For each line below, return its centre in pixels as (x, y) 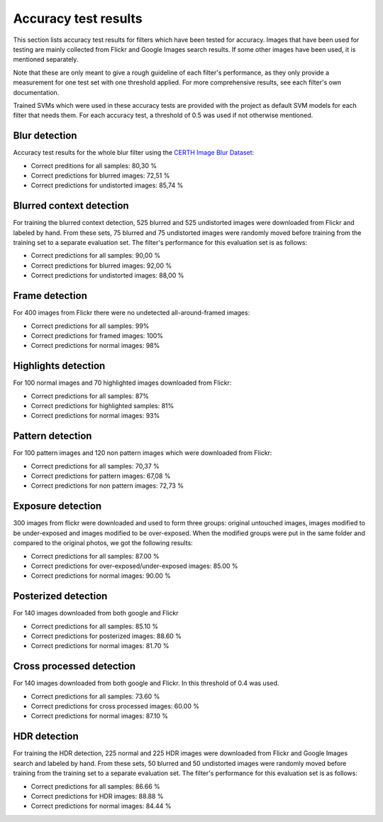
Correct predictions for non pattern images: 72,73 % (107, 486)
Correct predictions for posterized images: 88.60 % (106, 636)
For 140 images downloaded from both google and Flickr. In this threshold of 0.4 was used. (146, 683)
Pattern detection (52, 436)
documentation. (36, 92)
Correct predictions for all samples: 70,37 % (95, 466)
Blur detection (45, 136)
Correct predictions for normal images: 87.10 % (99, 716)
